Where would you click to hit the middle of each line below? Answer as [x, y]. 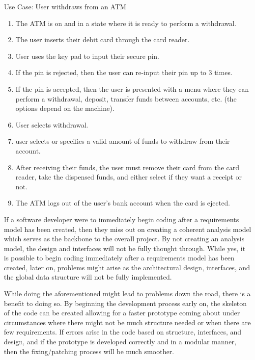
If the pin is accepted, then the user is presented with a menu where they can [132, 89]
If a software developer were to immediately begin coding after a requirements [122, 219]
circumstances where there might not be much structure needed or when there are [127, 322]
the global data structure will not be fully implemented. [88, 277]
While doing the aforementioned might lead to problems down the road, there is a [127, 294]
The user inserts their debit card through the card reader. [102, 39]
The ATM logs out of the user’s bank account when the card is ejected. [123, 203]
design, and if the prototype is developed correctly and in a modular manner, [120, 342]
